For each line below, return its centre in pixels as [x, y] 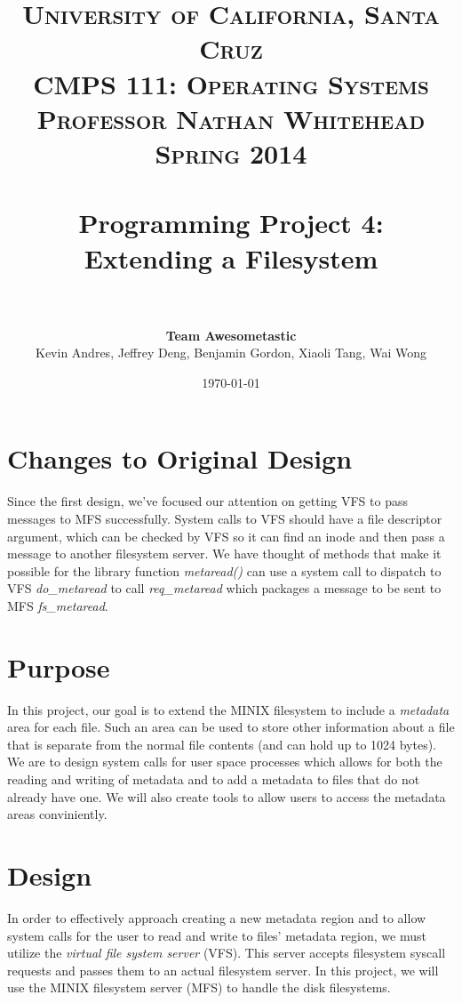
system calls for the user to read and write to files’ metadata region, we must [217, 935]
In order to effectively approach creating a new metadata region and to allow [217, 917]
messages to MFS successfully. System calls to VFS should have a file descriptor [225, 518]
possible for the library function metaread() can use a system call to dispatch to [224, 570]
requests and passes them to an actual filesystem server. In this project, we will [223, 970]
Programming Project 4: [231, 223]
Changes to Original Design [180, 458]
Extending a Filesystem [231, 257]
